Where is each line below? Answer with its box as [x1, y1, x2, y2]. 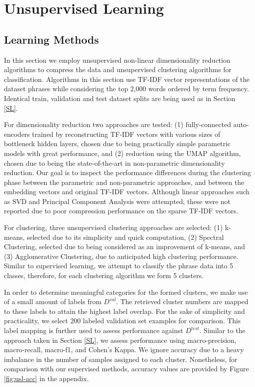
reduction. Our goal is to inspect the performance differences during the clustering [4, 167, 251, 178]
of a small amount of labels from [4, 296, 102, 307]
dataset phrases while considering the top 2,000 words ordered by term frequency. [4, 83, 249, 94]
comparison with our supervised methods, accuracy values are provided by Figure [4, 363, 249, 374]
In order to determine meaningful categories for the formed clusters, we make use [4, 286, 248, 297]
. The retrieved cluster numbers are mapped [116, 296, 249, 307]
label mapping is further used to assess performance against [4, 325, 183, 335]
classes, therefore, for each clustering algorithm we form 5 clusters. [4, 270, 204, 281]
